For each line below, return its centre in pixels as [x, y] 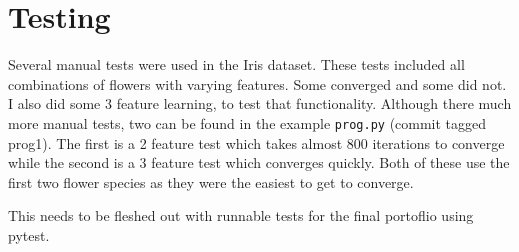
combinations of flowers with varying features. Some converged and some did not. [257, 83]
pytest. [29, 234]
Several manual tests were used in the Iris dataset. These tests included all [236, 64]
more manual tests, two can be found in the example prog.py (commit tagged [247, 122]
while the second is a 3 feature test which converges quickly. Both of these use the [259, 162]
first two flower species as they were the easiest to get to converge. [211, 181]
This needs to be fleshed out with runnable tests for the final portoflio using [241, 215]
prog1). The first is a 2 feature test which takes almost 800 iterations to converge [256, 142]
